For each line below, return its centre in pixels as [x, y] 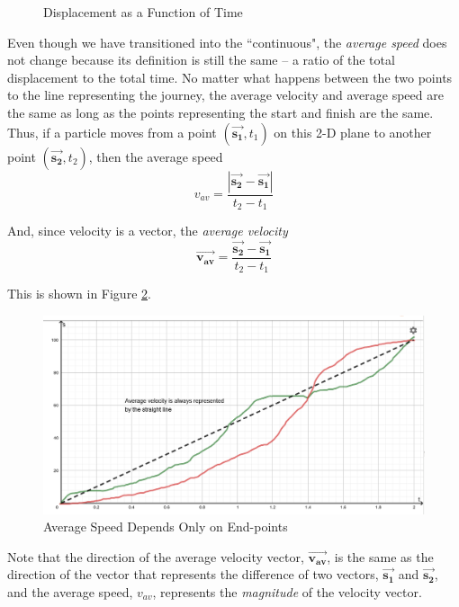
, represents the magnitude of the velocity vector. [287, 592]
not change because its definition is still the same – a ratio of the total [201, 60]
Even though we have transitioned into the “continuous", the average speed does [227, 42]
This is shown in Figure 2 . [79, 294]
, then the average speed [156, 156]
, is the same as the [380, 556]
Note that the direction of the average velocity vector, [156, 556]
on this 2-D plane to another [353, 132]
